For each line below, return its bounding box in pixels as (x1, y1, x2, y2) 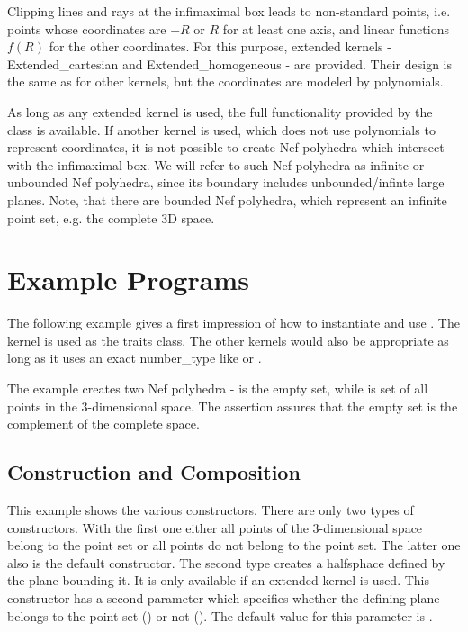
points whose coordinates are (7, 19, 166, 38)
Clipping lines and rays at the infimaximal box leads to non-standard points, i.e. (7, 2, 451, 20)
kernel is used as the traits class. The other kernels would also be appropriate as (7, 330, 449, 349)
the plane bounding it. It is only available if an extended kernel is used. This (7, 571, 429, 590)
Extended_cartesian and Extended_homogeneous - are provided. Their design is (7, 54, 452, 73)
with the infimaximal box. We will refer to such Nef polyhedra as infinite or (7, 155, 425, 174)
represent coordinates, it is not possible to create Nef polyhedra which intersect (7, 138, 445, 157)
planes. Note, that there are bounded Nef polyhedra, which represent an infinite (7, 190, 447, 209)
